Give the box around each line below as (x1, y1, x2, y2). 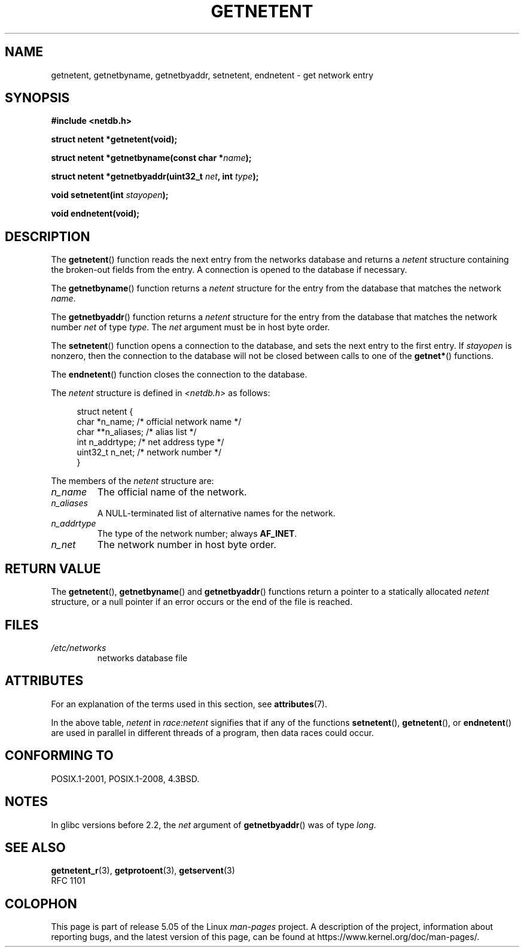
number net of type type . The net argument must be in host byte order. (51, 322, 330, 333)
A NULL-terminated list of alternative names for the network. (97, 508, 336, 519)
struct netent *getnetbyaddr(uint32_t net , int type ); (51, 171, 259, 182)
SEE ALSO (5, 840, 66, 855)
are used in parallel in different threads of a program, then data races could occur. (51, 727, 374, 738)
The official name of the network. (97, 486, 247, 498)
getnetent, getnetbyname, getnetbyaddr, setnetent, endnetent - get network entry (51, 69, 374, 80)
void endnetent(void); (51, 208, 140, 219)
